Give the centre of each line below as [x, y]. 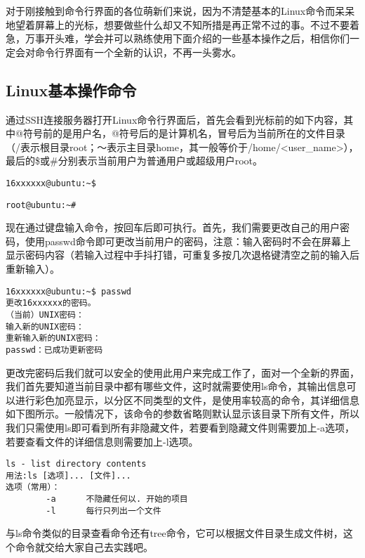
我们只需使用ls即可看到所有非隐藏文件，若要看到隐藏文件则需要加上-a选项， [180, 427]
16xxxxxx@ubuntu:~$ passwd [68, 291]
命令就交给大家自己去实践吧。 [84, 547]
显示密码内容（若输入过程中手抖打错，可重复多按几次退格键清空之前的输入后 [182, 255]
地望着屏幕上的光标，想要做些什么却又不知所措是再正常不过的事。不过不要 [178, 24]
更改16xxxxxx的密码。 [51, 303]
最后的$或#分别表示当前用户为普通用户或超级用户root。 [134, 161]
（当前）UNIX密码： [45, 314]
